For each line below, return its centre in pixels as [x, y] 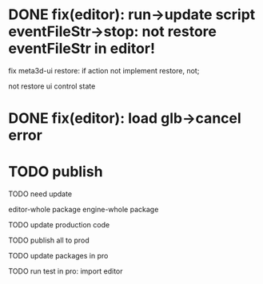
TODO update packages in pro [58, 256]
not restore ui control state [52, 86]
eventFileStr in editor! [82, 49]
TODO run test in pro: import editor [66, 271]
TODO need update [40, 194]
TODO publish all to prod [49, 240]
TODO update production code [59, 225]
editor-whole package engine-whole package [84, 210]
